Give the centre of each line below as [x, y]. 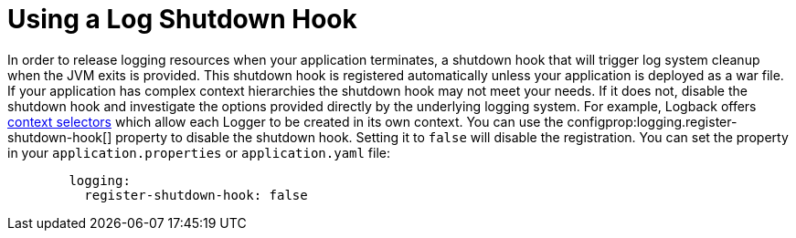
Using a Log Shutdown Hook [182, 19]
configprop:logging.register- [652, 121]
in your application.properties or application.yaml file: [199, 152]
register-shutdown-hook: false [196, 195]
